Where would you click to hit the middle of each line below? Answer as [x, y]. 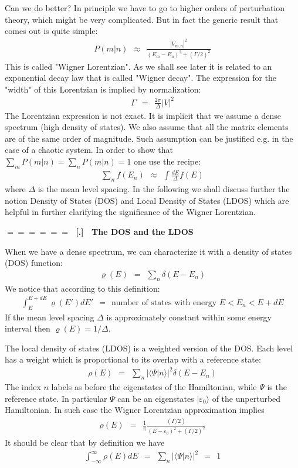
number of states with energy [164, 303]
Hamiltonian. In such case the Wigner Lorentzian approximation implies [135, 410]
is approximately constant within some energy [189, 317]
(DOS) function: [34, 263]
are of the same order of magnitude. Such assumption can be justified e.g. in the [149, 138]
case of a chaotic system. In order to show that [89, 150]
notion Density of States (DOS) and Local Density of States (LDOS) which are [147, 200]
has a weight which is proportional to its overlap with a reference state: [133, 359]
